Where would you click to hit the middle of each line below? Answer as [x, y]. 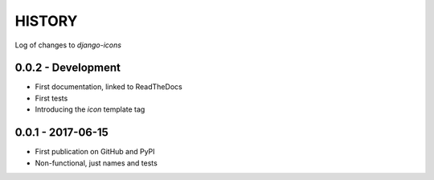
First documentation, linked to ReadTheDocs [108, 87]
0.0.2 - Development [68, 68]
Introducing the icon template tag [90, 109]
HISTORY [46, 21]
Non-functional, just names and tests [96, 163]
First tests [51, 98]
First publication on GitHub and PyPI [95, 152]
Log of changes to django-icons [68, 45]
